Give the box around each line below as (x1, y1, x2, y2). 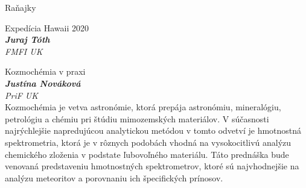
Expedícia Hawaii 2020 (5, 21, 89, 34)
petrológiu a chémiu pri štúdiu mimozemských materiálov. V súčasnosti (5, 112, 269, 125)
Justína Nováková (5, 77, 81, 89)
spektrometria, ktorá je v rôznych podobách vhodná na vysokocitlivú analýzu (5, 136, 292, 148)
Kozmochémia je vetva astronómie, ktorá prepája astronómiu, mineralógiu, (5, 101, 281, 113)
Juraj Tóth (5, 33, 50, 46)
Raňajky (5, 1, 36, 13)
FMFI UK (5, 45, 43, 57)
